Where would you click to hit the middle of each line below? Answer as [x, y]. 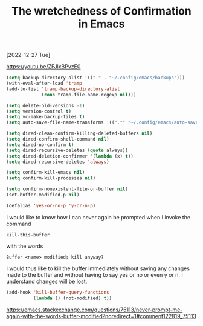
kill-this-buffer [28, 235]
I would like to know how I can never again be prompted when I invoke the [98, 217]
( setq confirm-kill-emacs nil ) [46, 173]
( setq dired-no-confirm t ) [40, 145]
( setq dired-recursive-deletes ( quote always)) [67, 150]
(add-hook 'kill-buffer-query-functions [58, 292]
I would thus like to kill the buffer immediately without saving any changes [98, 268]
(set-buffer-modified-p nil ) [43, 195]
